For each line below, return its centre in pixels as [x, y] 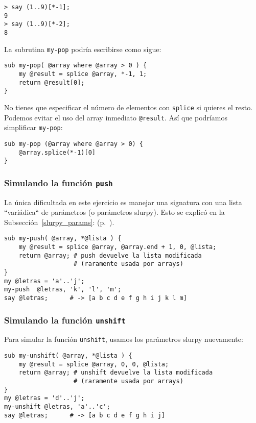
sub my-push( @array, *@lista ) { [63, 239]
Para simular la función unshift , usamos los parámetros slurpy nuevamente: [124, 339]
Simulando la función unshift [65, 320]
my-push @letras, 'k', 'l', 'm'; [63, 290]
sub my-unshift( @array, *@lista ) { [68, 356]
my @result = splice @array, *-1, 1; [83, 74]
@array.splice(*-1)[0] [57, 152]
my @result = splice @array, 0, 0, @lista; [94, 364]
